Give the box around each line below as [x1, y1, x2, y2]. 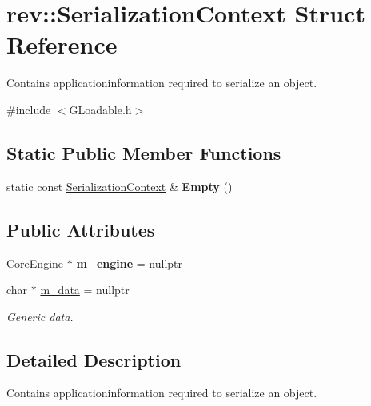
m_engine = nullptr [76, 254, 183, 271]
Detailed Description [6, 347, 182, 372]
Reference [6, 28, 118, 61]
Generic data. [6, 308, 74, 324]
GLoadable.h [69, 101, 132, 117]
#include [6, 101, 51, 117]
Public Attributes [6, 217, 155, 241]
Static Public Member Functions [6, 140, 281, 165]
